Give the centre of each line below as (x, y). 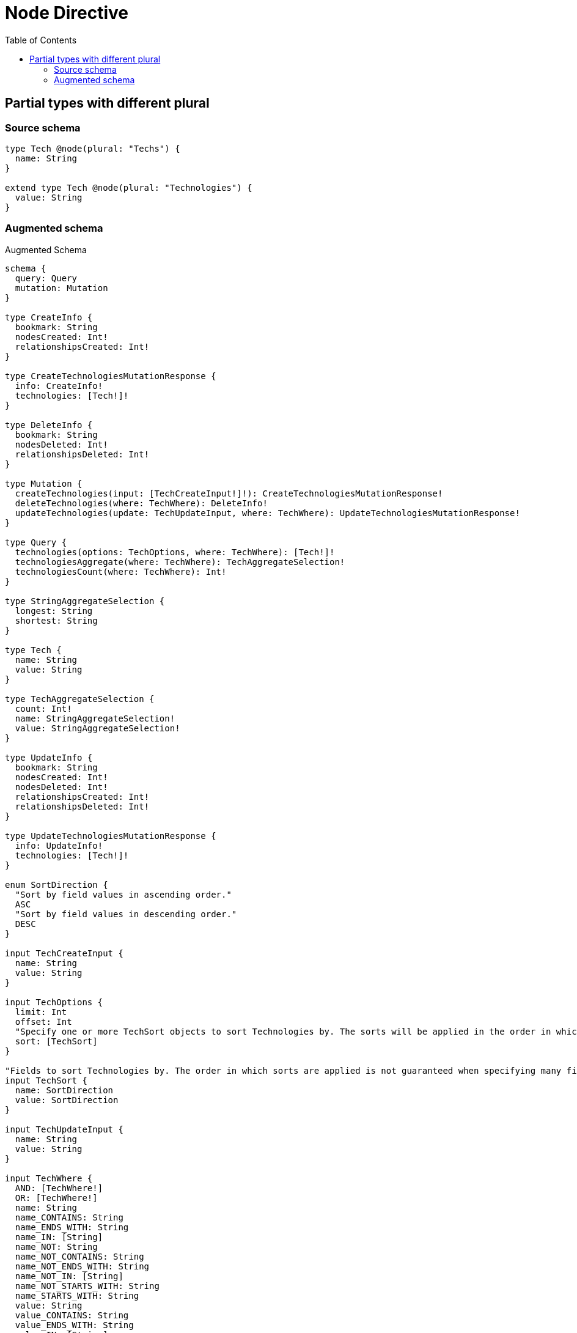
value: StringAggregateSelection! (97, 728)
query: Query (46, 278)
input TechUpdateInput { (64, 1129)
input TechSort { (46, 1080)
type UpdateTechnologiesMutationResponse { (111, 836)
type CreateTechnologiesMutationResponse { (111, 376)
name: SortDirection (64, 1090)
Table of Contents (41, 40)
